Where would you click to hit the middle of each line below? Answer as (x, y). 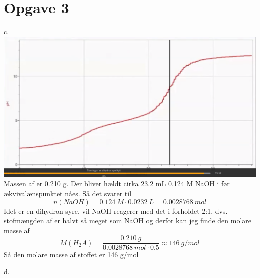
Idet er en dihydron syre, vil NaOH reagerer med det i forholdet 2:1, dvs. (116, 210)
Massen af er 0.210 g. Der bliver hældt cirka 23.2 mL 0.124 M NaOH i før (117, 183)
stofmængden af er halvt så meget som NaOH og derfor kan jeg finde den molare (128, 220)
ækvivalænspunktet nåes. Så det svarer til (68, 193)
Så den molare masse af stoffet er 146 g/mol (71, 254)
